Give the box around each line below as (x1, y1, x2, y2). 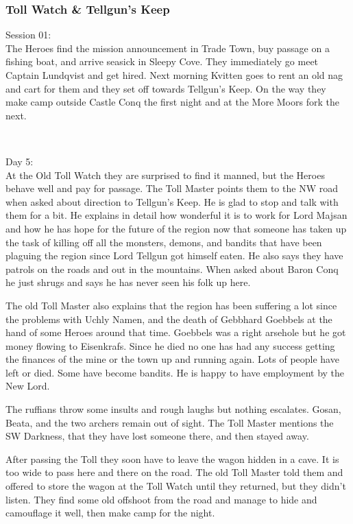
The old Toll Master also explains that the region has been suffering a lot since (5, 298, 337, 312)
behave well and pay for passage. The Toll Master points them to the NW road (5, 181, 338, 195)
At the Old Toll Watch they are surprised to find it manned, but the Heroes (5, 167, 325, 182)
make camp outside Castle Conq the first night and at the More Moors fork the (5, 95, 339, 109)
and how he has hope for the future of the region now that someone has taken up (5, 221, 347, 235)
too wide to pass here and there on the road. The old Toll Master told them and (5, 465, 343, 479)
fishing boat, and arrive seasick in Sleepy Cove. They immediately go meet (5, 54, 319, 69)
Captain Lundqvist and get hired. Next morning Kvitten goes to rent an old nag (5, 68, 343, 82)
